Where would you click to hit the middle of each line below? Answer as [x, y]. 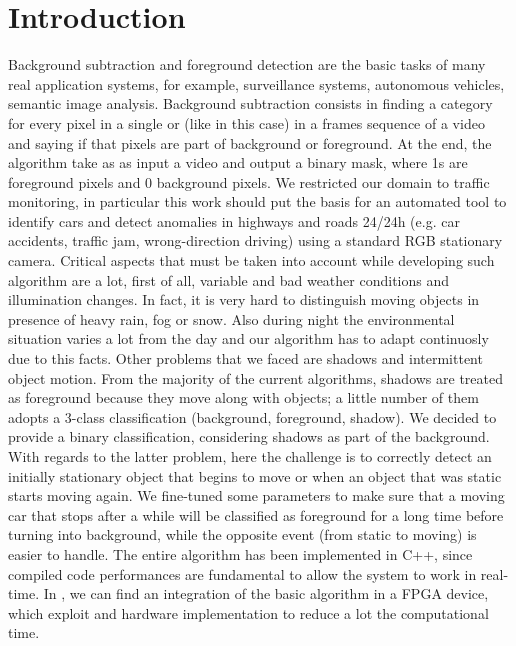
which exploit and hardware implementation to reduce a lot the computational [248, 612]
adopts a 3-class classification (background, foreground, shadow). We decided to [252, 416]
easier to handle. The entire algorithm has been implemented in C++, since [240, 553]
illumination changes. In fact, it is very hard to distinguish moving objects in [244, 299]
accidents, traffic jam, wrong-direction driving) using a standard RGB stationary [255, 240]
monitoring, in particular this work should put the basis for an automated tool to [257, 201]
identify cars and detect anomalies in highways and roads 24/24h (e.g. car [234, 220]
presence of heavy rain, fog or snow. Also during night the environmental [231, 318]
